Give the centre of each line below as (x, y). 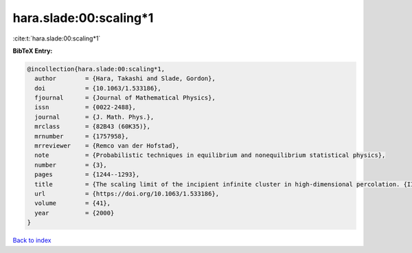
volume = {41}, (73, 203)
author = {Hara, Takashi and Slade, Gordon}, (125, 79)
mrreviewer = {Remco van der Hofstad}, (107, 146)
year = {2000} (75, 213)
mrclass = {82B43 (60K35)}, (93, 126)
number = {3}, (71, 165)
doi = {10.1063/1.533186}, (98, 88)
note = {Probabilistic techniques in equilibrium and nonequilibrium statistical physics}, (210, 155)
